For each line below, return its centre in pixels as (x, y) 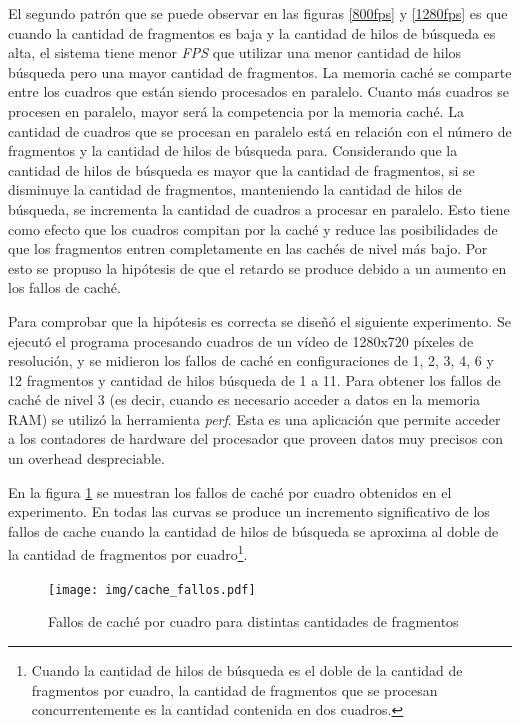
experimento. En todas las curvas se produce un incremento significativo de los (249, 511)
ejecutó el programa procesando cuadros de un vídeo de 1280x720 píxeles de (241, 340)
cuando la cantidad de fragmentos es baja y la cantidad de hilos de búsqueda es (252, 32)
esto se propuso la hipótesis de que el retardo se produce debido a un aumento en (257, 267)
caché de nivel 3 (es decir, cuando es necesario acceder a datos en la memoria (244, 399)
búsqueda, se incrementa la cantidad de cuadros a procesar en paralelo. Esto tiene (259, 208)
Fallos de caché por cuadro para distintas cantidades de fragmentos (253, 621)
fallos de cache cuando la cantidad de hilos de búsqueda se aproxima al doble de (253, 530)
